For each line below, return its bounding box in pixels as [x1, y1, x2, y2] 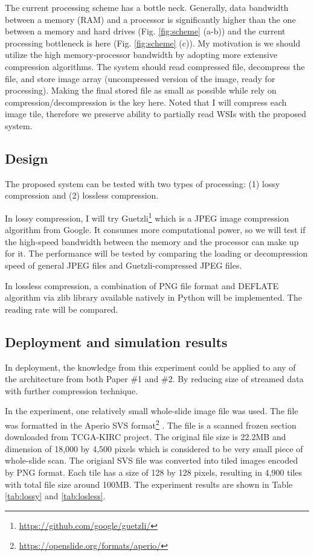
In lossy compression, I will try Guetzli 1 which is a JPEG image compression [5, 209, 289, 224]
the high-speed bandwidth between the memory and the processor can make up [5, 235, 299, 248]
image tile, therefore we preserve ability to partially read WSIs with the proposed [5, 107, 307, 120]
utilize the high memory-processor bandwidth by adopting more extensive [5, 48, 278, 61]
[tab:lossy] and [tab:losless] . [5, 490, 106, 502]
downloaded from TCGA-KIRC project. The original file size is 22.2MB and [5, 430, 286, 443]
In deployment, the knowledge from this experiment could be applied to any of [5, 360, 296, 373]
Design [5, 149, 48, 167]
